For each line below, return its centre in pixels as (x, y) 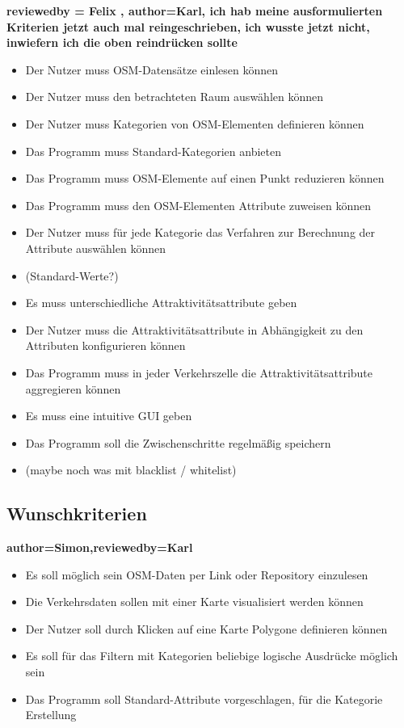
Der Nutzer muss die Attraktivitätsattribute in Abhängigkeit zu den (194, 329)
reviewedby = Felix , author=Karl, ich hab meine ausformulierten (195, 11)
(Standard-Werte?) (72, 275)
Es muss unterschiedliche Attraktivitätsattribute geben (161, 303)
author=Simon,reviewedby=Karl (100, 547)
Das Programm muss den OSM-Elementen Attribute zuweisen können (198, 205)
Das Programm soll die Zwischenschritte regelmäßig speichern (178, 442)
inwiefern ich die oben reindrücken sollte (122, 42)
